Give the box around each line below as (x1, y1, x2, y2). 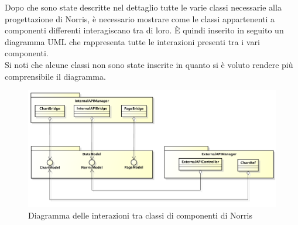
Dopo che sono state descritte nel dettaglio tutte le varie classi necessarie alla (5, 1, 282, 13)
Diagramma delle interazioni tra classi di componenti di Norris (28, 209, 252, 221)
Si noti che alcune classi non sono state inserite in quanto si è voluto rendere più (5, 58, 293, 70)
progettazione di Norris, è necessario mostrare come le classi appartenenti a (5, 12, 275, 25)
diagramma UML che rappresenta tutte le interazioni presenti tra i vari (5, 35, 260, 47)
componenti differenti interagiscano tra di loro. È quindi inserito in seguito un (5, 24, 284, 36)
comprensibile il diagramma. (5, 70, 106, 82)
